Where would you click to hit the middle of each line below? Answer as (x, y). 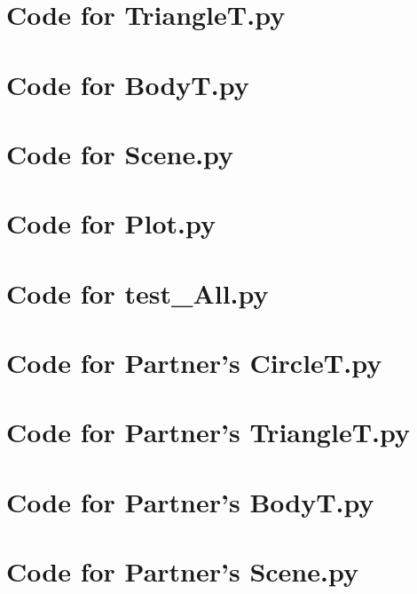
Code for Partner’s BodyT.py (190, 501)
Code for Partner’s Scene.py (182, 571)
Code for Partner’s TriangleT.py (208, 432)
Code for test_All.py (138, 293)
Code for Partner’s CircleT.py (194, 363)
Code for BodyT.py (128, 84)
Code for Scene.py (120, 153)
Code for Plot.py (111, 223)
